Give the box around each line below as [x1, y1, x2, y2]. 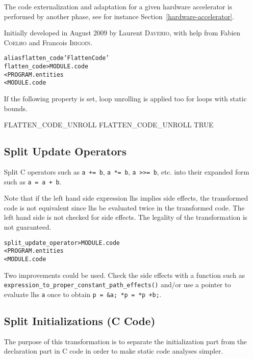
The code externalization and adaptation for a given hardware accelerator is [4, 1, 232, 11]
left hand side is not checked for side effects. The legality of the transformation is [4, 212, 248, 222]
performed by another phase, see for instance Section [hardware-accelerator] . [4, 11, 234, 21]
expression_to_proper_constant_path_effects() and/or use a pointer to [4, 279, 231, 290]
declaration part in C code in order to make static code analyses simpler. [4, 346, 223, 356]
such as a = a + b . [4, 176, 62, 186]
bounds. [4, 103, 27, 113]
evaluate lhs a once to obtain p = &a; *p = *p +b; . [4, 289, 162, 299]
